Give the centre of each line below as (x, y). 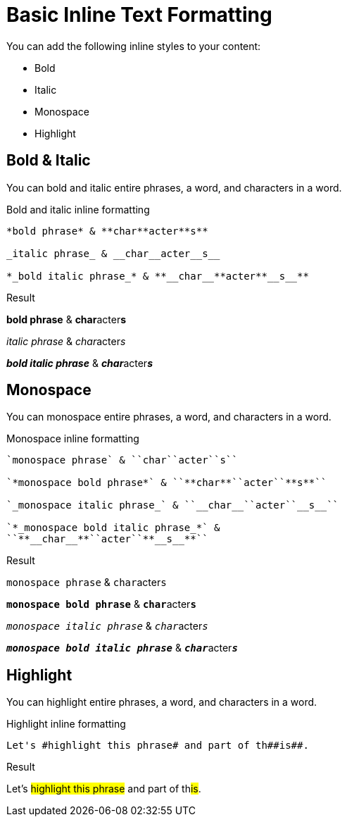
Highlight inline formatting (66, 724)
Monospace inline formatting (73, 439)
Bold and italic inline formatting (78, 209)
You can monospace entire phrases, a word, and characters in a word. (169, 417)
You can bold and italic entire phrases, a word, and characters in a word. (174, 187)
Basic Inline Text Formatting (139, 15)
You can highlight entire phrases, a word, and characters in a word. (162, 702)
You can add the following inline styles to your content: (134, 46)
